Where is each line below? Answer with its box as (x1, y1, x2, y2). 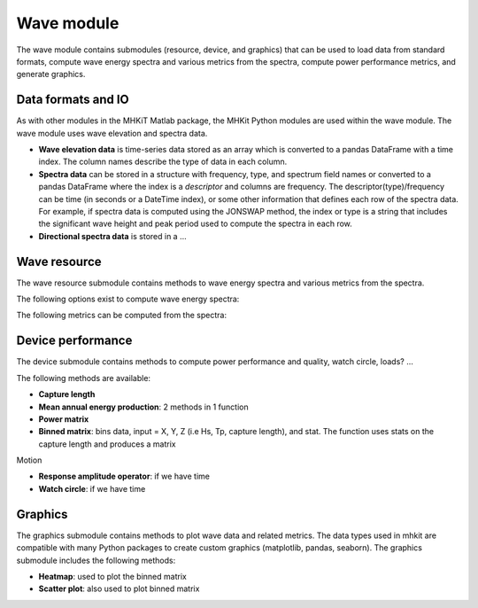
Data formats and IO (16, 92, 129, 107)
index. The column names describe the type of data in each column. (38, 156, 288, 168)
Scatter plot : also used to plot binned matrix (38, 583, 200, 594)
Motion (16, 455, 42, 465)
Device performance (16, 333, 133, 348)
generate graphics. (16, 69, 86, 80)
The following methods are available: (16, 372, 150, 383)
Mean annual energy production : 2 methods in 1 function (38, 401, 249, 412)
